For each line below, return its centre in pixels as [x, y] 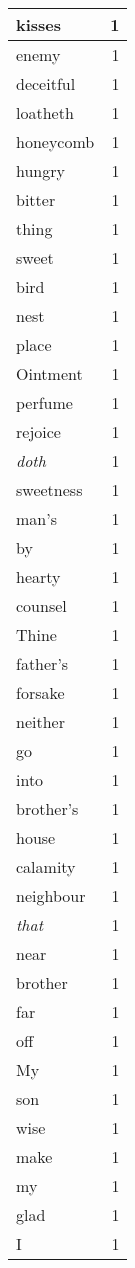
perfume [44, 402]
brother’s [47, 808]
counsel [41, 605]
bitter [36, 199]
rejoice [38, 431]
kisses [39, 24]
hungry [40, 170]
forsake [40, 692]
